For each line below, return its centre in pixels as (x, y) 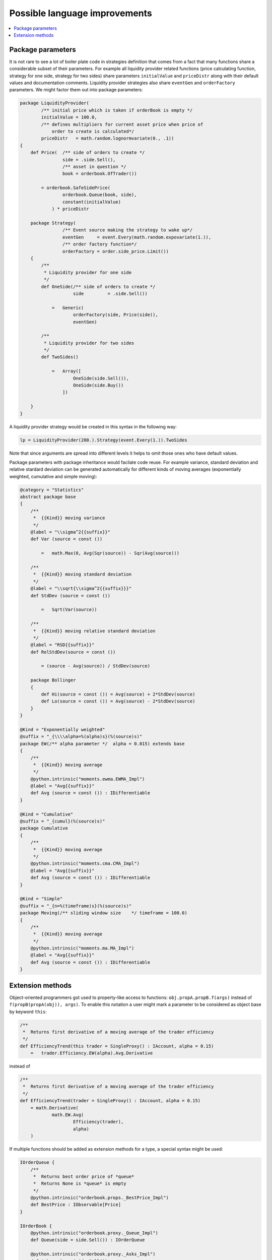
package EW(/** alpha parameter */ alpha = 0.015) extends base (102, 744)
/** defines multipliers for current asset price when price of (122, 124)
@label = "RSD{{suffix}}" (62, 645)
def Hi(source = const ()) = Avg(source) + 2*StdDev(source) (118, 695)
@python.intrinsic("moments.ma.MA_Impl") (82, 948)
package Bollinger (53, 680)
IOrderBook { (36, 1226)
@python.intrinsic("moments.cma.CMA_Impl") (85, 864)
